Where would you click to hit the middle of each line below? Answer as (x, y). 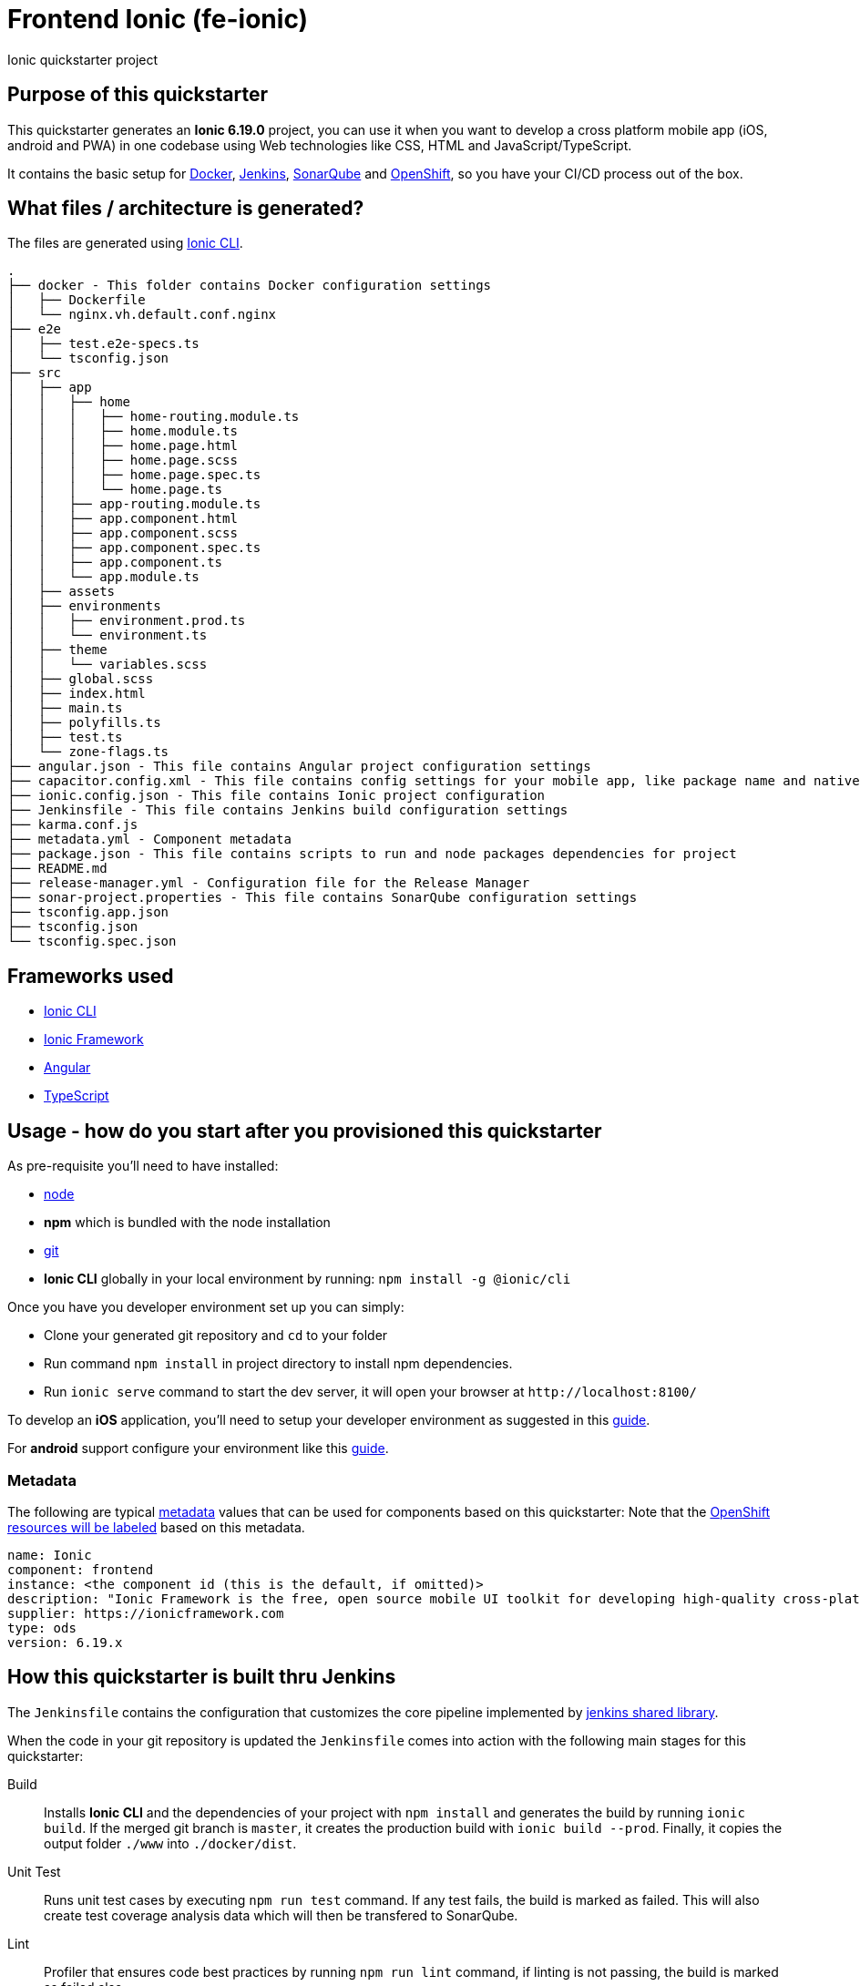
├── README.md (57, 869)
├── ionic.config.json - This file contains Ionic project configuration (276, 796)
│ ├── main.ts (65, 708)
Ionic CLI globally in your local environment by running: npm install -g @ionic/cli (307, 1279)
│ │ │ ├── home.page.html (123, 446)
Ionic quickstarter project (83, 59)
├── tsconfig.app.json (88, 912)
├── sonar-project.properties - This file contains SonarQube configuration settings (322, 898)
